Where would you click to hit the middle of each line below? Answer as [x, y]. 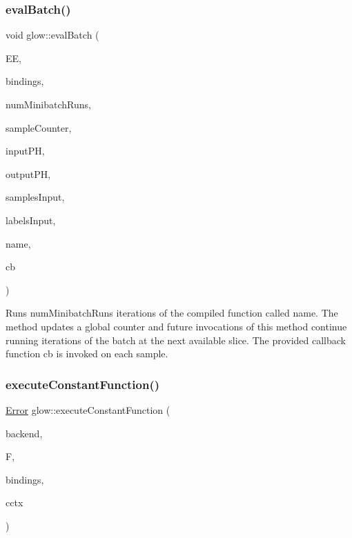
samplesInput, [35, 197]
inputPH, [25, 151]
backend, [24, 433]
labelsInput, [31, 220]
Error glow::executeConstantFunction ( [88, 409]
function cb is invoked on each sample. [87, 353]
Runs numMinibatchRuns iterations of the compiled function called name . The [172, 313]
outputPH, [28, 173]
